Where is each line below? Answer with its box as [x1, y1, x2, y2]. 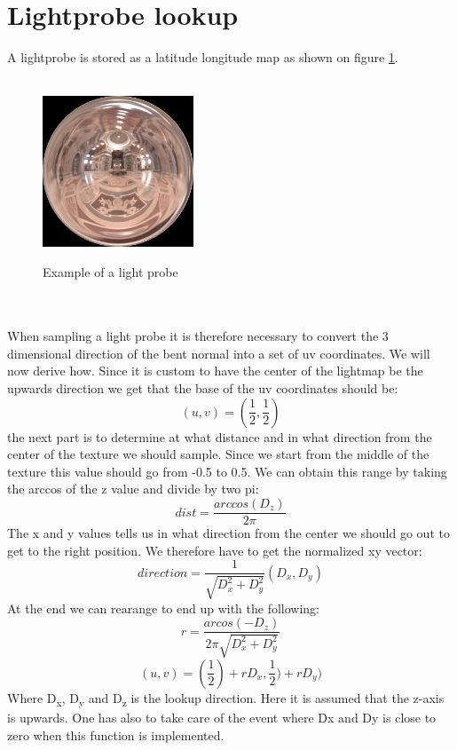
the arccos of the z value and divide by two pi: [7, 479, 259, 498]
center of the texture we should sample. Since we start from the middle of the [7, 445, 429, 463]
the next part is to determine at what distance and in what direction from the [7, 427, 432, 446]
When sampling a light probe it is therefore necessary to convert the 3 [7, 327, 389, 345]
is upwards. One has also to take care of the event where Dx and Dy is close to [7, 707, 437, 726]
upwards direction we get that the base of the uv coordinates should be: [7, 379, 398, 398]
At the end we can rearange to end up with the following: [7, 598, 320, 617]
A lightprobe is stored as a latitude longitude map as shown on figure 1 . [7, 48, 398, 67]
